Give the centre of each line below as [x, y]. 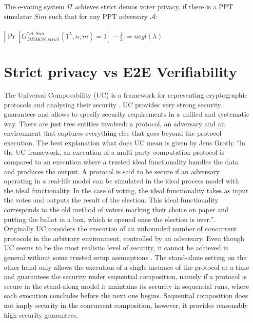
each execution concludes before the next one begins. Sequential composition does [126, 295]
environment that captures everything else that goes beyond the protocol [113, 133]
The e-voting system [34, 6]
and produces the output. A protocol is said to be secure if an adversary [112, 171]
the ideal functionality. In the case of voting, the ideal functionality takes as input [126, 190]
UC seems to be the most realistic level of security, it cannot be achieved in [117, 248]
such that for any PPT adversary [98, 16]
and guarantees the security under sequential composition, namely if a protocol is [125, 276]
